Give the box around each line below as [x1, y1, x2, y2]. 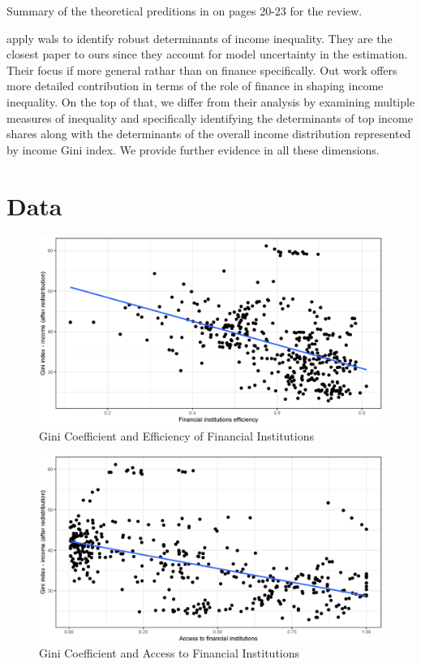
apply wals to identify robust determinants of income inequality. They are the [6, 29, 393, 46]
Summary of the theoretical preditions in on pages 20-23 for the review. [6, 2, 363, 19]
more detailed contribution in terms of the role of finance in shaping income [6, 77, 384, 94]
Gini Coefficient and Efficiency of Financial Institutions [39, 427, 314, 444]
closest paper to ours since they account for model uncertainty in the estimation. [6, 46, 408, 63]
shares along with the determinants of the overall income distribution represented [6, 125, 411, 142]
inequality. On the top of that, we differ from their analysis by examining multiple [6, 93, 415, 110]
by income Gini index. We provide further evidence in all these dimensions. [6, 141, 380, 158]
